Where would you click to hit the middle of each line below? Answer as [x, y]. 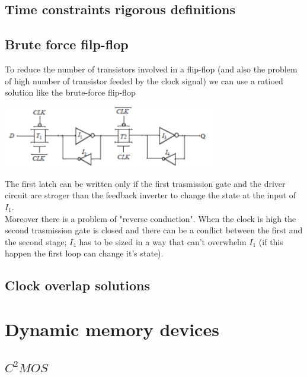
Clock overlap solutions [77, 285]
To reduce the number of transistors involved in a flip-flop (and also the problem [151, 69]
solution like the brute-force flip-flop [70, 92]
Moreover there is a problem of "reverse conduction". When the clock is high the [151, 218]
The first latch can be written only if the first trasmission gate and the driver [145, 183]
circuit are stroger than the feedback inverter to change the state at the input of [151, 195]
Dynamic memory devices [112, 329]
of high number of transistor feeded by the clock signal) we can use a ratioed [144, 80]
